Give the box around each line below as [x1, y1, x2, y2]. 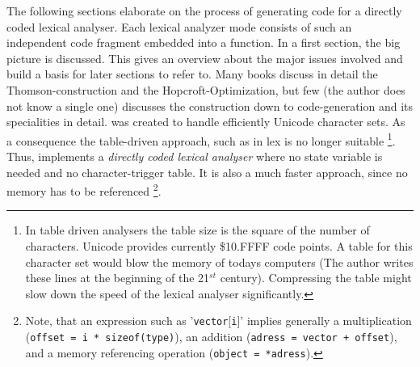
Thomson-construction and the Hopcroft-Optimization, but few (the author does [6, 81, 405, 98]
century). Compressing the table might [220, 269, 412, 286]
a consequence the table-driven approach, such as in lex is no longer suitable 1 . [6, 129, 396, 149]
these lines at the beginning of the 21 [25, 269, 210, 286]
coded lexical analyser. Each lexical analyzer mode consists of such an [6, 18, 352, 35]
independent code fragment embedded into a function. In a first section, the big [6, 34, 401, 51]
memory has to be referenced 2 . [6, 180, 162, 199]
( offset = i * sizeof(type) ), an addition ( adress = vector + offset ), [25, 328, 397, 345]
